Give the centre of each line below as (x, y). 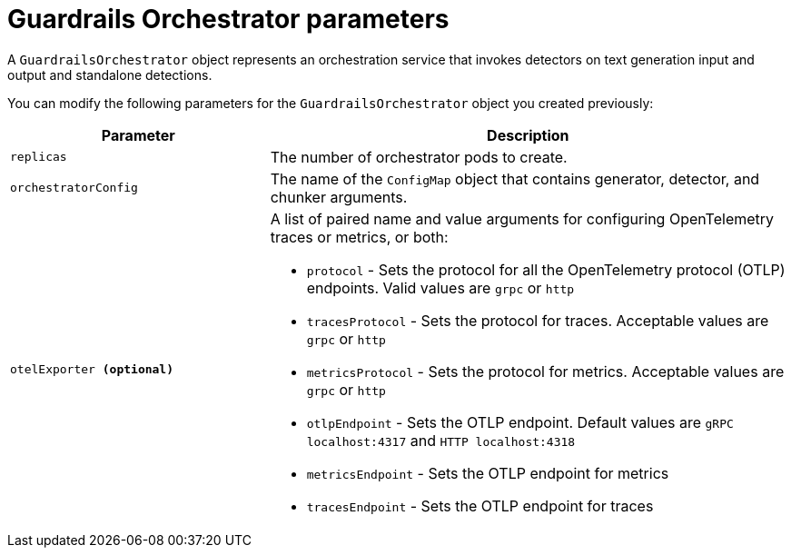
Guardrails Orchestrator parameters (228, 19)
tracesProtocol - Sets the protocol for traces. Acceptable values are (538, 320)
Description (528, 135)
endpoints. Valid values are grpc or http (440, 287)
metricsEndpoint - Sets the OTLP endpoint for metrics (488, 473)
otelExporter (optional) (92, 370)
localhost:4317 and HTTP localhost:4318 (441, 440)
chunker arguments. (339, 197)
